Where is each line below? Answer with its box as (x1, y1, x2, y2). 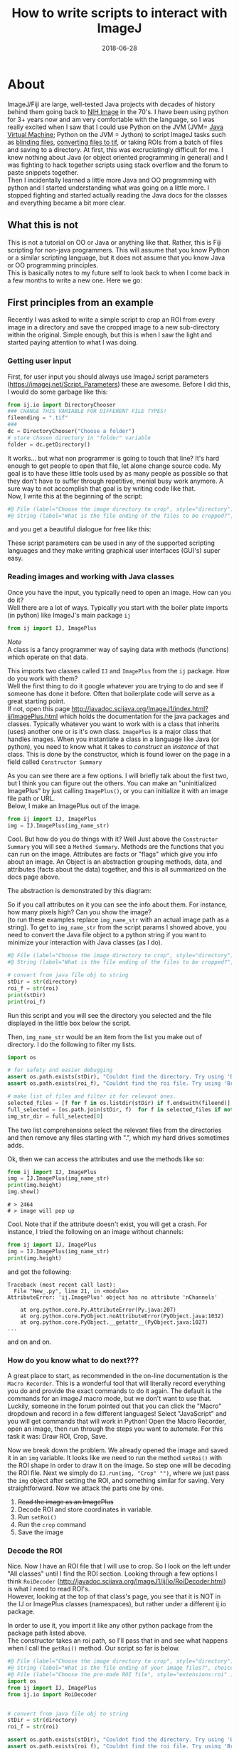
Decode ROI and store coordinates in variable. (17, 1505, 153, 1514)
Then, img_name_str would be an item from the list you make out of (7, 1032, 203, 1041)
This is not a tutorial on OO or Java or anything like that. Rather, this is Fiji (7, 238, 222, 247)
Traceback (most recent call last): (7, 1281, 116, 1288)
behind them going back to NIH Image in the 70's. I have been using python (7, 107, 229, 116)
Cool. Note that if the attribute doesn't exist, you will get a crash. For (7, 1220, 208, 1228)
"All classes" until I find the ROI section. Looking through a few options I (7, 1569, 218, 1578)
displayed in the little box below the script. (7, 1019, 132, 1027)
